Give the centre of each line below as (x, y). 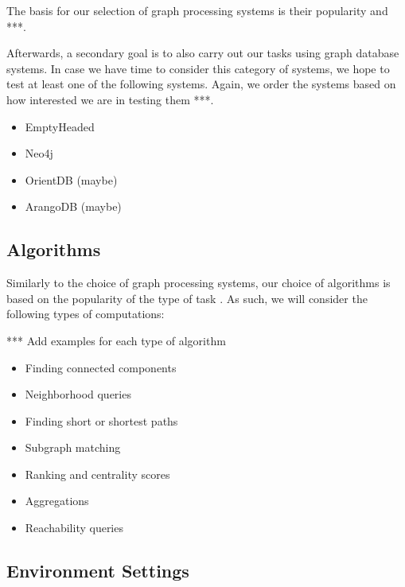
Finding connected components (101, 367)
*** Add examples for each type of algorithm (116, 340)
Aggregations (57, 501)
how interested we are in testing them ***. (110, 99)
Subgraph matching (73, 447)
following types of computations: (86, 314)
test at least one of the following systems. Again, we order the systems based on (201, 84)
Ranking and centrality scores (97, 474)
